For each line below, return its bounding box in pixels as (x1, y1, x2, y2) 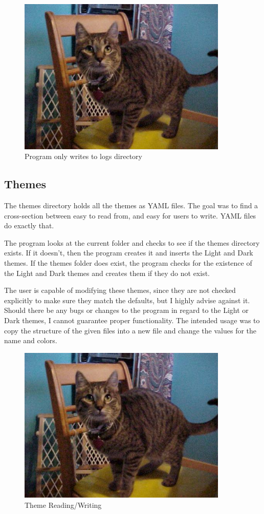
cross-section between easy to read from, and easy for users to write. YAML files (4, 210, 256, 221)
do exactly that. (4, 220, 54, 231)
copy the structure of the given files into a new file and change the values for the (4, 325, 257, 335)
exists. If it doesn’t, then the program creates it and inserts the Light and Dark (4, 247, 253, 258)
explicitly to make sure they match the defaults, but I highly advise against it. (4, 294, 250, 305)
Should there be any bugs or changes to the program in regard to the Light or (4, 305, 249, 315)
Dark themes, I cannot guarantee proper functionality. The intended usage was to (4, 315, 260, 326)
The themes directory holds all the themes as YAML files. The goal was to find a (4, 200, 258, 211)
